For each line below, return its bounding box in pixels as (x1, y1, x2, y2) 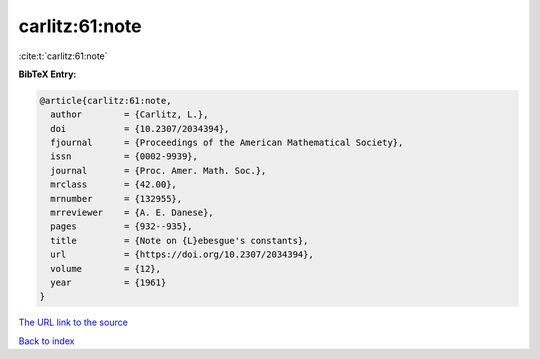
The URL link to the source (18, 316, 129, 329)
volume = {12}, (50, 263, 162, 274)
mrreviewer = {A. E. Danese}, (50, 207, 214, 219)
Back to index (18, 335, 75, 347)
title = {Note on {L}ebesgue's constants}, (50, 235, 309, 246)
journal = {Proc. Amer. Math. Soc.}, (50, 165, 267, 176)
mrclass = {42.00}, (50, 179, 177, 190)
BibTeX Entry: (18, 68, 77, 80)
